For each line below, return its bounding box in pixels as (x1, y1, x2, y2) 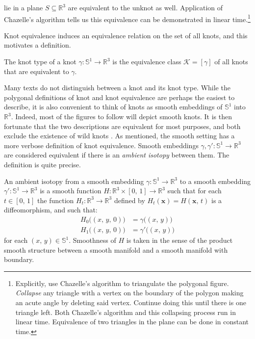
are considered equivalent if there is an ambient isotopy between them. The (4, 150, 229, 160)
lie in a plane (4, 2, 43, 12)
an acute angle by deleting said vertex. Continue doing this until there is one (15, 297, 246, 307)
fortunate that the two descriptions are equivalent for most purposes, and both (4, 121, 241, 131)
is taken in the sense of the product (126, 235, 233, 245)
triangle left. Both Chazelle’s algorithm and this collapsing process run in (15, 307, 236, 317)
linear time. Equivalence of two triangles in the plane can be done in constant (15, 316, 249, 327)
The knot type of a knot (4, 56, 76, 67)
